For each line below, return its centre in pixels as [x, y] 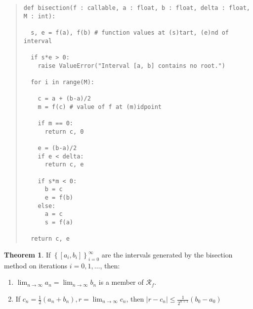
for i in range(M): [63, 82]
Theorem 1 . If [27, 255]
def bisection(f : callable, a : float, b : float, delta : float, [137, 8]
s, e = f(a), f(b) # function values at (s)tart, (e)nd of [130, 32]
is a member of [121, 282]
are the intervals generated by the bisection [167, 255]
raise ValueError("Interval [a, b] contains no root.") [131, 66]
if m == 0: [56, 124]
